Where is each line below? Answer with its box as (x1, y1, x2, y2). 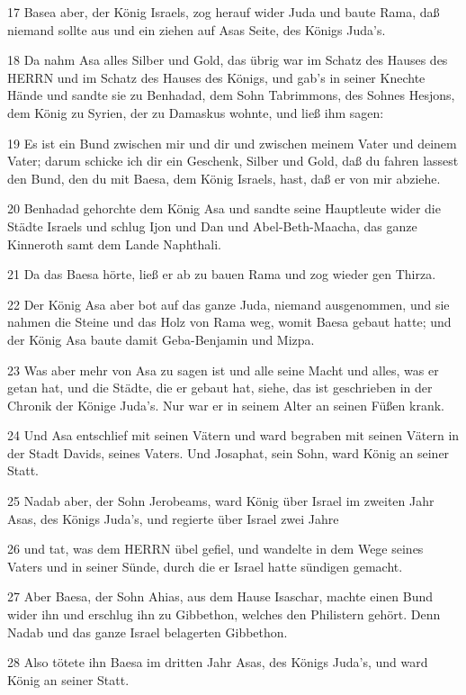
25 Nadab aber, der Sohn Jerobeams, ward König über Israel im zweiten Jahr (7, 492, 435, 510)
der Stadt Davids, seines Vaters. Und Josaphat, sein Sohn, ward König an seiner (7, 443, 450, 462)
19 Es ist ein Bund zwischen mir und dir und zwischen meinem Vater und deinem (7, 133, 457, 152)
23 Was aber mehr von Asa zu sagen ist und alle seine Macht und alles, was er (7, 360, 439, 379)
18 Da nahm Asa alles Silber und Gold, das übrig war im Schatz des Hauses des (7, 50, 448, 69)
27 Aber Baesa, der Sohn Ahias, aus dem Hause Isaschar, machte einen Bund (7, 587, 434, 606)
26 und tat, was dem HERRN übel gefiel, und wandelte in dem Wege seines (7, 539, 424, 558)
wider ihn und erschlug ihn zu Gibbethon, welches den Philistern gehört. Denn (7, 605, 441, 624)
